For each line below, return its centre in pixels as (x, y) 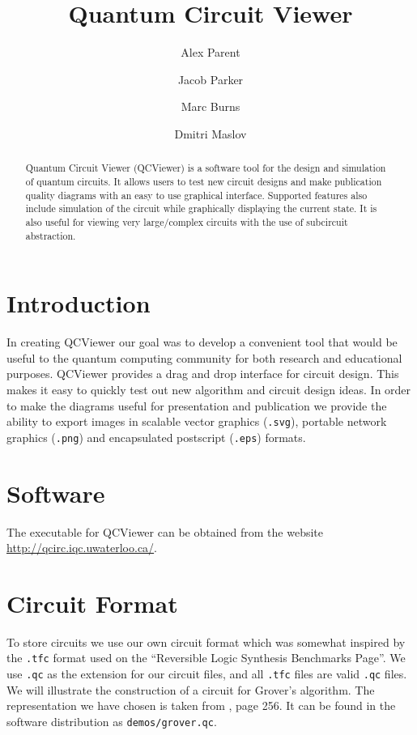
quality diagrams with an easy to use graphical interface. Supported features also (196, 195)
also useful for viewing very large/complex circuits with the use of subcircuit (187, 221)
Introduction (79, 303)
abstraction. (51, 235)
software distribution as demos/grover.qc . (112, 721)
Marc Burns (211, 106)
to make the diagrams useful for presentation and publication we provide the (197, 405)
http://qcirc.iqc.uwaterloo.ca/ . (82, 548)
